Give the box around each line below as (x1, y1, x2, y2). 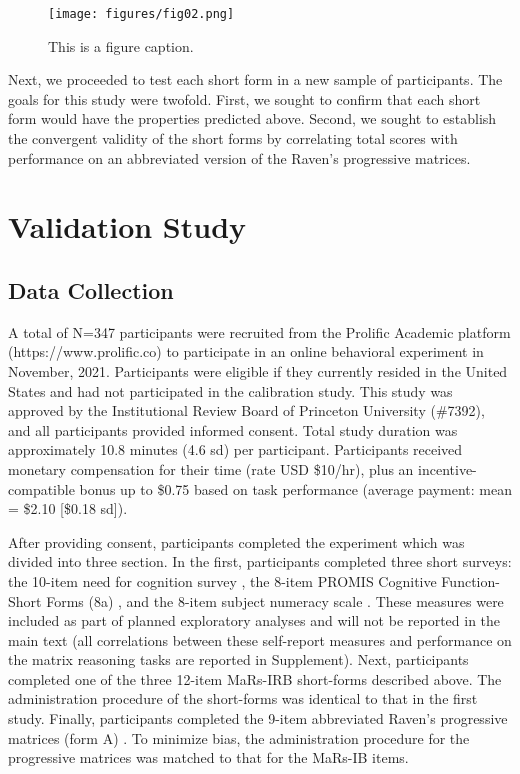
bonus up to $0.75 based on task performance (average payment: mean (79, 478, 512, 499)
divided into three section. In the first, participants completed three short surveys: (8, 551, 512, 572)
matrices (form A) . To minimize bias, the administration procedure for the (8, 727, 470, 748)
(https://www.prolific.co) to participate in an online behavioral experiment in (8, 341, 484, 362)
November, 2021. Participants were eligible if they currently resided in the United (8, 360, 508, 381)
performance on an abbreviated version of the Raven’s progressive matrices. (8, 147, 471, 168)
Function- (441, 570, 500, 591)
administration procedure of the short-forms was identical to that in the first (8, 688, 478, 709)
